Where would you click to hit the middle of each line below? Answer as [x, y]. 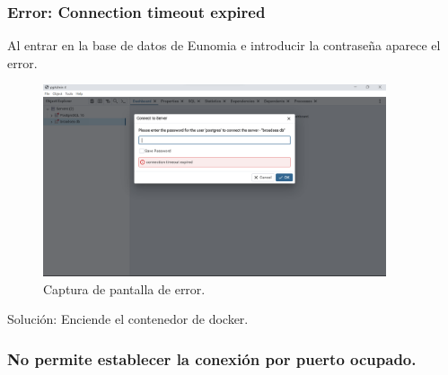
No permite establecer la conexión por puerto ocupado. [212, 359]
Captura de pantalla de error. [124, 288]
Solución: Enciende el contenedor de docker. [128, 319]
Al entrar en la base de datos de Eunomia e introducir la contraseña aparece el [224, 45]
